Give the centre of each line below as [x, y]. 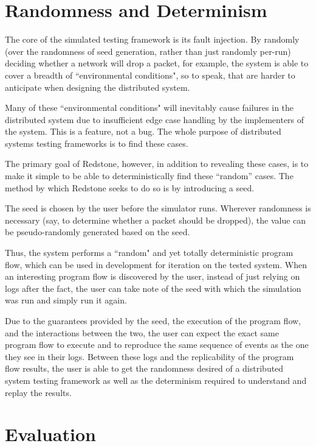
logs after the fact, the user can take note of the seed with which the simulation [153, 288]
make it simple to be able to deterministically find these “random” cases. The [149, 176]
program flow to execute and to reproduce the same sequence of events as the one [157, 345]
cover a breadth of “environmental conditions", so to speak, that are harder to [150, 75]
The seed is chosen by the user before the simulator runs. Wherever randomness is [158, 208]
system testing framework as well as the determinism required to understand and [156, 380]
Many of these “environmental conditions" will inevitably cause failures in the [149, 108]
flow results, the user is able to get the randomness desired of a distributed [144, 368]
